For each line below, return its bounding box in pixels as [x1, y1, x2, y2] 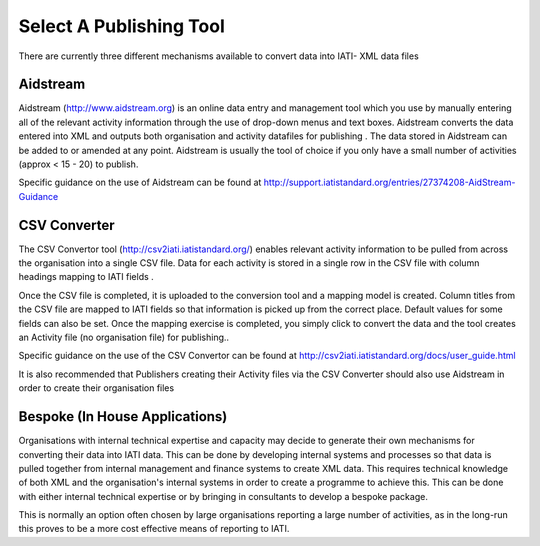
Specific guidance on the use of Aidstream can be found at [18, 176, 262, 189]
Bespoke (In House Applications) [18, 408, 228, 425]
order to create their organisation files [18, 382, 175, 394]
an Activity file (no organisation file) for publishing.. [18, 331, 230, 344]
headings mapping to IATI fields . [18, 271, 154, 283]
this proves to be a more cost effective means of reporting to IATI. [18, 523, 290, 535]
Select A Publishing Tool [18, 15, 225, 37]
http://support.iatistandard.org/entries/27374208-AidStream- [263, 176, 516, 189]
